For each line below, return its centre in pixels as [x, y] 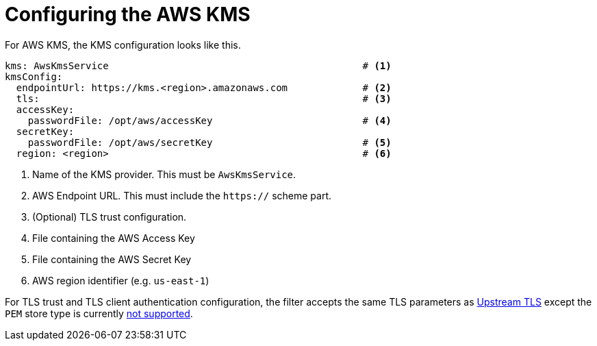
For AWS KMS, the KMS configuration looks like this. [123, 45]
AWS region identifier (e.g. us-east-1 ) [121, 280]
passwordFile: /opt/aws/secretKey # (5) [209, 142]
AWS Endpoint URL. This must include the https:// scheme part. [182, 195]
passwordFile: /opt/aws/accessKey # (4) [209, 120]
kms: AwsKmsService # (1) [198, 65]
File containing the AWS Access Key [114, 238]
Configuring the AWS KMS [128, 14]
